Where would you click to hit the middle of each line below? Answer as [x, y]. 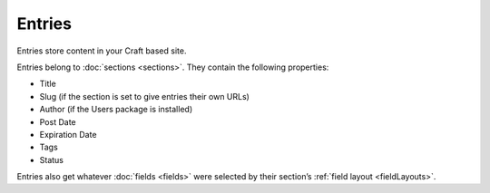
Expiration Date [68, 134]
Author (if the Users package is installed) [116, 110]
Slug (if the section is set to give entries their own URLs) [144, 96]
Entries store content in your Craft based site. [102, 51]
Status [51, 159]
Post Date [58, 121]
